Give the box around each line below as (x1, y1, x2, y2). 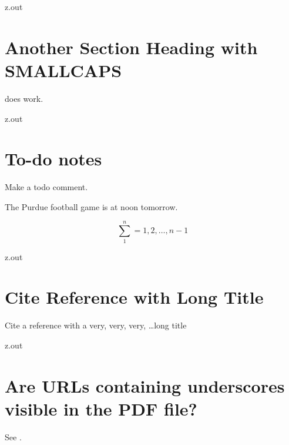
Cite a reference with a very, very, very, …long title (5, 319, 187, 331)
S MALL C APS (5, 58, 122, 82)
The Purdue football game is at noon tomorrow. (5, 200, 178, 212)
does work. (5, 92, 43, 104)
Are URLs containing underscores (5, 373, 285, 397)
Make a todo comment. (5, 181, 88, 193)
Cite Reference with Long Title (5, 285, 264, 309)
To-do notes (5, 147, 102, 171)
